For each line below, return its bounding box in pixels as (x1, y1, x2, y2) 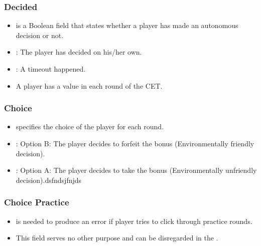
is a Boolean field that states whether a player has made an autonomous (16, 20, 238, 31)
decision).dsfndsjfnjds (16, 174, 82, 185)
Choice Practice (4, 196, 69, 208)
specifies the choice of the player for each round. (16, 121, 164, 132)
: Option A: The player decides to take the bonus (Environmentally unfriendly (16, 165, 257, 175)
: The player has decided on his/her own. (16, 47, 142, 57)
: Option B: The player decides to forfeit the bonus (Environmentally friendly (16, 138, 254, 148)
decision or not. (16, 30, 64, 40)
